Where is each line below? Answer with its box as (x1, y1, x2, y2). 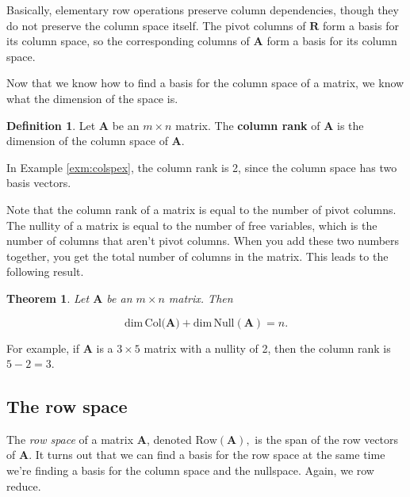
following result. (6, 263, 84, 280)
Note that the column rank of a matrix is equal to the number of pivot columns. (6, 201, 397, 217)
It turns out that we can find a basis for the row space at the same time (35, 446, 385, 463)
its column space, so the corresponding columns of (6, 32, 250, 49)
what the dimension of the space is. (6, 90, 178, 106)
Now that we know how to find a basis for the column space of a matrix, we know (6, 75, 404, 91)
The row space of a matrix (6, 430, 134, 447)
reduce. (6, 477, 41, 494)
